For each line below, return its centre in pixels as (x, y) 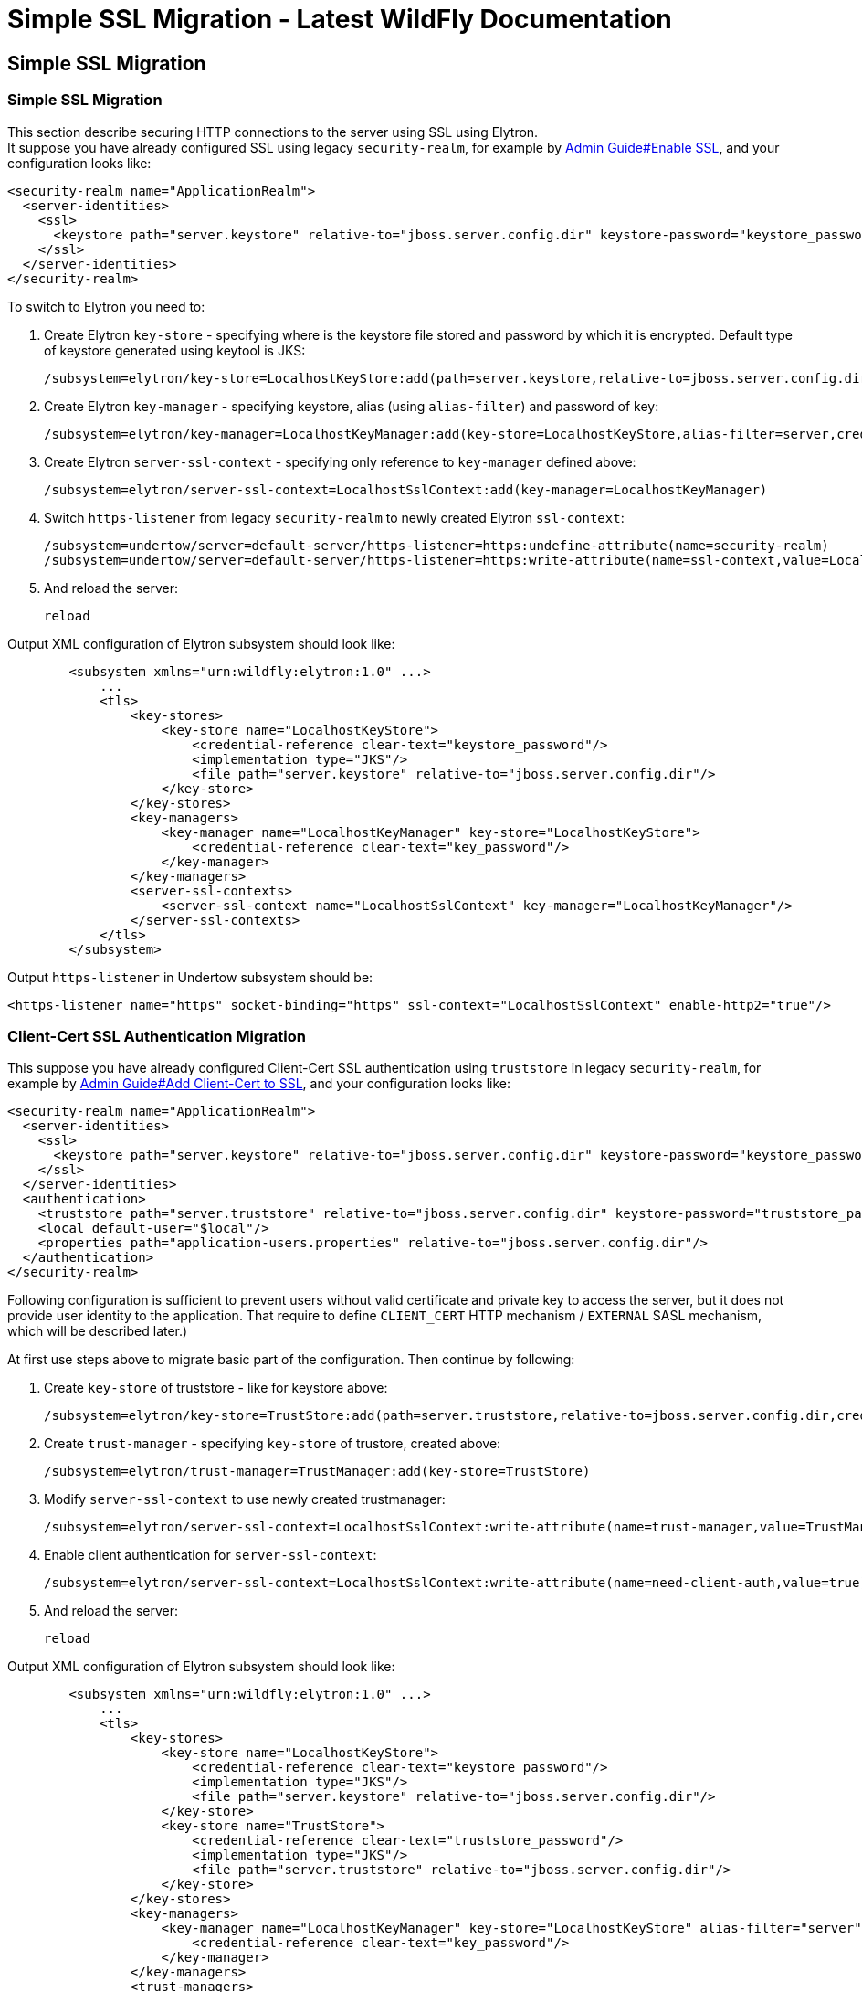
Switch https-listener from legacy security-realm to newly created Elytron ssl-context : (334, 517)
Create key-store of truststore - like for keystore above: (216, 1388)
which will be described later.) (98, 1331)
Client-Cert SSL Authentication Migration (157, 1036)
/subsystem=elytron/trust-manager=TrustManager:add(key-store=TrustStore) (317, 1472)
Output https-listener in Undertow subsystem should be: (190, 977)
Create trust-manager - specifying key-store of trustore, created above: (273, 1444)
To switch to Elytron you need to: (106, 306)
